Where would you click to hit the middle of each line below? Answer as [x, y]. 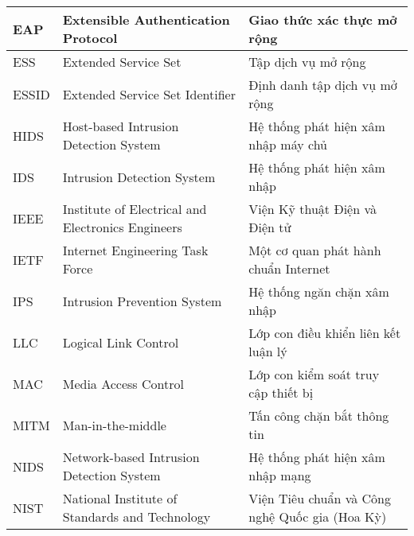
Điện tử [270, 227]
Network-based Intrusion [131, 457]
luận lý [268, 351]
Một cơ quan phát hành [315, 250]
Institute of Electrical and [135, 209]
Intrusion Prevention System [142, 301]
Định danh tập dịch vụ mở [323, 85]
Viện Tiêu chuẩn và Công [320, 498]
